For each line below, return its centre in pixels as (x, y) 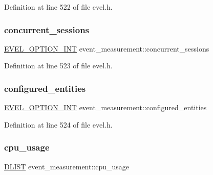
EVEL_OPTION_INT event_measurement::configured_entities (105, 107)
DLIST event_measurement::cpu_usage (67, 166)
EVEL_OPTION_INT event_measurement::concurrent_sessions (107, 48)
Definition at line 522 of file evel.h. (58, 7)
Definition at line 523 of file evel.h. (58, 66)
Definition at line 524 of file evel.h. (58, 124)
